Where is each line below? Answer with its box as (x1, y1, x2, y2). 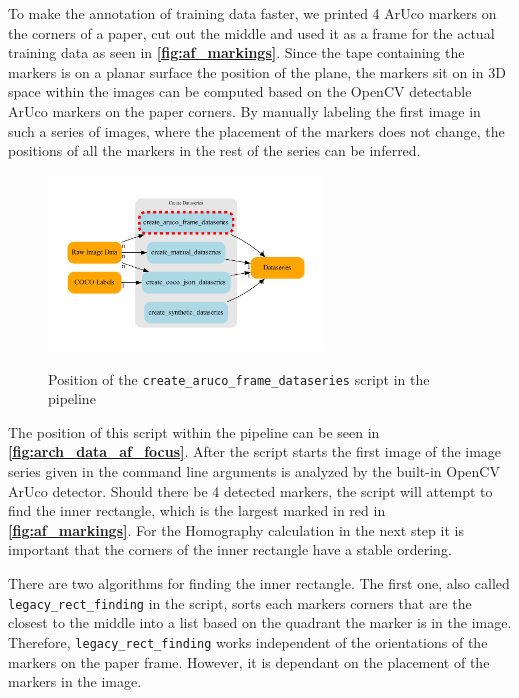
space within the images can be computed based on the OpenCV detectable (8, 81, 472, 102)
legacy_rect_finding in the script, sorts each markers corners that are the (8, 592, 472, 613)
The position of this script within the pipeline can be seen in (8, 421, 380, 442)
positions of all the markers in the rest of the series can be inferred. (8, 140, 421, 161)
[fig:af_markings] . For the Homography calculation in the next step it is (8, 519, 464, 540)
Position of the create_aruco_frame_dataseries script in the (48, 368, 430, 389)
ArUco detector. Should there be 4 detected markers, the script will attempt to (8, 480, 493, 501)
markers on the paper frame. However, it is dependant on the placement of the (8, 651, 490, 672)
